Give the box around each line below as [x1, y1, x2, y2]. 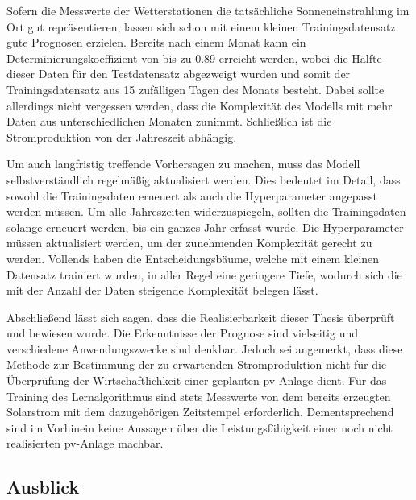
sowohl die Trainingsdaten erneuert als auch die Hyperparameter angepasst [6, 187, 377, 204]
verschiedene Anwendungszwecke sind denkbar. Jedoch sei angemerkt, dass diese [6, 340, 403, 357]
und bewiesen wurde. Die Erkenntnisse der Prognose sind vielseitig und [6, 324, 359, 341]
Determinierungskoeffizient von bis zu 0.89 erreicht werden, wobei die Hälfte [6, 49, 382, 66]
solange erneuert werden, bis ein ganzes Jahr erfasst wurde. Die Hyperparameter [6, 218, 404, 235]
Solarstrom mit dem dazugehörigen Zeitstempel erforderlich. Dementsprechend [6, 403, 394, 420]
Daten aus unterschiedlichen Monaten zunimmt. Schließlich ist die [6, 113, 332, 130]
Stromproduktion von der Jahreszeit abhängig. [6, 128, 237, 145]
